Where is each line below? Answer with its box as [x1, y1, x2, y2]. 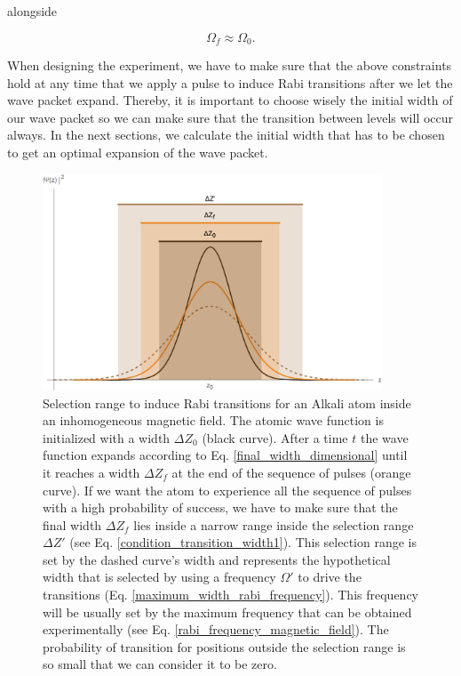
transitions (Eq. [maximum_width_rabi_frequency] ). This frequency [43, 585, 418, 604]
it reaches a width [43, 463, 140, 481]
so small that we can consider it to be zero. [43, 655, 277, 673]
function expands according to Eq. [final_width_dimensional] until [43, 446, 408, 464]
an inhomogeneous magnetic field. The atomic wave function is [43, 411, 384, 430]
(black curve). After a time [202, 428, 348, 447]
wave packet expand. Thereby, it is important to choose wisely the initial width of [7, 91, 453, 109]
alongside [7, 2, 58, 20]
